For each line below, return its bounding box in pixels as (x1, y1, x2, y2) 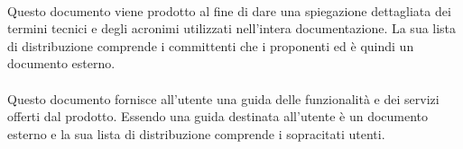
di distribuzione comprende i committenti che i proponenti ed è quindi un (7, 36, 414, 55)
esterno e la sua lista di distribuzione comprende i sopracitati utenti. (7, 124, 385, 143)
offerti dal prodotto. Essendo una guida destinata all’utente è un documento (7, 107, 429, 126)
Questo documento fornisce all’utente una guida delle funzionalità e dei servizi (7, 89, 440, 108)
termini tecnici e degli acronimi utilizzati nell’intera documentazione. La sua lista (7, 19, 457, 38)
